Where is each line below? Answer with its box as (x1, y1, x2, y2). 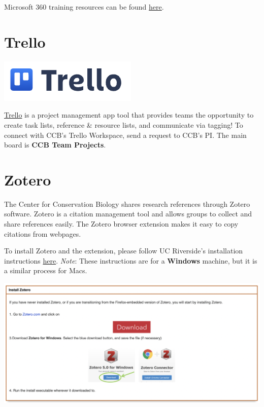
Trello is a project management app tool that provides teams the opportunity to (4, 109, 254, 120)
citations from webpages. (4, 228, 81, 239)
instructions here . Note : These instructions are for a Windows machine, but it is (4, 255, 257, 266)
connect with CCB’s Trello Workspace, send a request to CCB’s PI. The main (4, 129, 247, 140)
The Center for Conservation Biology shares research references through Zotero (4, 198, 250, 209)
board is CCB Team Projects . (4, 139, 106, 150)
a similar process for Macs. (4, 265, 87, 276)
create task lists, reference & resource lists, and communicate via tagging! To (4, 119, 243, 130)
